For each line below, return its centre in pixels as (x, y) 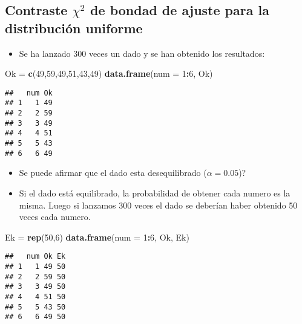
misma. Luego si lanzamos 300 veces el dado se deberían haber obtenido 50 (158, 205)
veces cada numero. (55, 217)
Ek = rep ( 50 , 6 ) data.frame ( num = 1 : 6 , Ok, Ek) (97, 237)
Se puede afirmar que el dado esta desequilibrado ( (113, 173)
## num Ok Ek (35, 257)
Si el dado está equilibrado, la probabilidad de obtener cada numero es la (155, 193)
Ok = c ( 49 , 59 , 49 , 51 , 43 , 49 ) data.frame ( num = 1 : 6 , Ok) (109, 73)
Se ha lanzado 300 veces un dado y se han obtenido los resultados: (142, 53)
